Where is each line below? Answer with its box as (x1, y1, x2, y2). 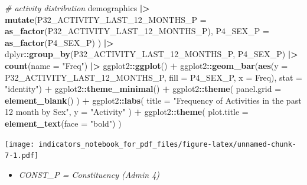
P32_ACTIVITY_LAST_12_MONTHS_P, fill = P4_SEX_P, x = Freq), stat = (5, 71, 303, 83)
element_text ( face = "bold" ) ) (5, 117, 122, 129)
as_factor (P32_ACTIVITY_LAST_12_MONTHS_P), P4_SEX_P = (5, 25, 269, 37)
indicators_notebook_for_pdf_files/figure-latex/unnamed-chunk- (38, 140, 296, 148)
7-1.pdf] (5, 151, 39, 160)
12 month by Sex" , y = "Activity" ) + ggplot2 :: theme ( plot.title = (5, 105, 249, 118)
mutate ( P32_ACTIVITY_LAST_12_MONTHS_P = (5, 13, 207, 25)
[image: (5, 140, 35, 148)
